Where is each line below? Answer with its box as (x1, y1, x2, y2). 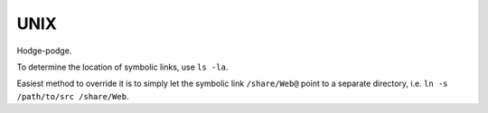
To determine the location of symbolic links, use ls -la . (16, 61, 229, 72)
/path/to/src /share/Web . (16, 90, 129, 101)
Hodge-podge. (16, 45, 72, 56)
